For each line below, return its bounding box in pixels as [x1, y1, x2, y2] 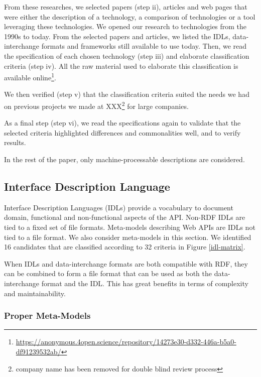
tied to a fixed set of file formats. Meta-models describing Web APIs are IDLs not [4, 222, 255, 232]
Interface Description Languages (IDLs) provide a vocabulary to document [4, 202, 233, 212]
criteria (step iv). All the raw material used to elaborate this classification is [4, 60, 238, 71]
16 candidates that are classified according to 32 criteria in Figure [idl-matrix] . [4, 241, 245, 252]
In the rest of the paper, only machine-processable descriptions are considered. [4, 154, 245, 165]
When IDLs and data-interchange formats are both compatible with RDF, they [4, 258, 248, 269]
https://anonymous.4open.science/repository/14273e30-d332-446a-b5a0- [16, 336, 236, 347]
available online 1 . [4, 71, 56, 82]
